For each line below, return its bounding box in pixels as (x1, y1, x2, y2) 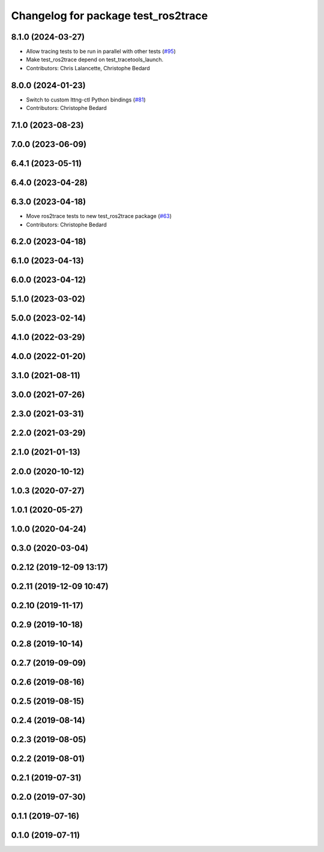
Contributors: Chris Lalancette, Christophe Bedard (26, 64, 150, 71)
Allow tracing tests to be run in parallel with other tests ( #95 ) (26, 48, 176, 55)
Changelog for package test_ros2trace (11, 9, 208, 22)
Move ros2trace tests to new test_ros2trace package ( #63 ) (26, 213, 172, 220)
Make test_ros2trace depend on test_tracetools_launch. (26, 56, 164, 63)
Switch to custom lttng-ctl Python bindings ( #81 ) (26, 96, 146, 103)
